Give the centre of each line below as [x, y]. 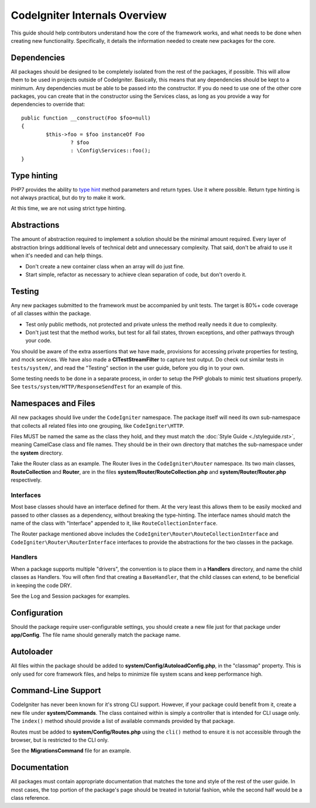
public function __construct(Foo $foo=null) [86, 118]
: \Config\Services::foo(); [111, 151]
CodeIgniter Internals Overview [89, 15]
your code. [39, 340]
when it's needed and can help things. [57, 255]
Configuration [37, 613]
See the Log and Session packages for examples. [71, 596]
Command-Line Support [56, 691]
